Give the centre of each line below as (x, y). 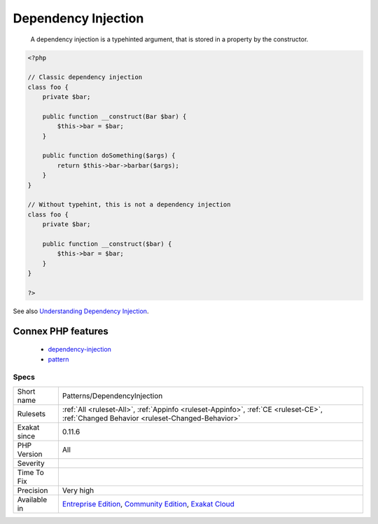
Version (30, 454)
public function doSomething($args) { (109, 156)
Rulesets (31, 413)
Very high (78, 490)
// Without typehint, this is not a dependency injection (129, 205)
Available (32, 499)
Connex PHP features (61, 331)
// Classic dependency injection (85, 77)
